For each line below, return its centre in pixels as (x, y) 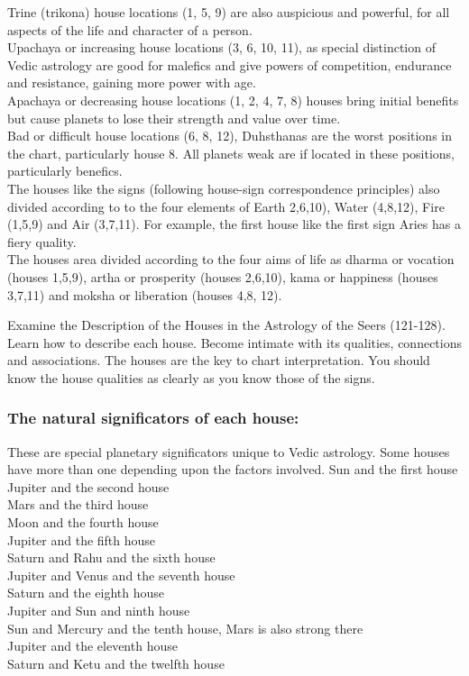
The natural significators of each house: (153, 418)
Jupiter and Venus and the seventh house (121, 575)
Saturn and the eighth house (86, 593)
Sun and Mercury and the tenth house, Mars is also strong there (185, 628)
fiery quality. (42, 241)
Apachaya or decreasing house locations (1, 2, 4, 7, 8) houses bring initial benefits (233, 100)
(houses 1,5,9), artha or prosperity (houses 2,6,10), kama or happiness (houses (223, 276)
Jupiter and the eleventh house (92, 646)
